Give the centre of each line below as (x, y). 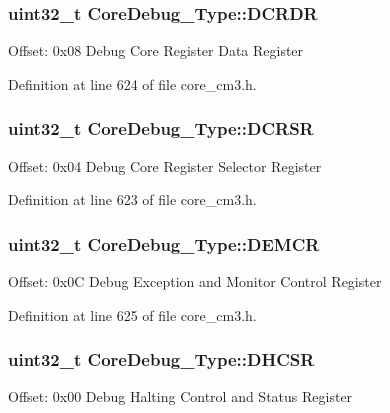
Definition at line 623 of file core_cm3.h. (132, 199)
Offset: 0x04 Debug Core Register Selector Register (165, 165)
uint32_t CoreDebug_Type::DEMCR (164, 243)
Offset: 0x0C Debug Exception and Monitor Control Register (195, 281)
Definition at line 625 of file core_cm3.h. (132, 314)
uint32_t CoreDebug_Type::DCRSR (161, 128)
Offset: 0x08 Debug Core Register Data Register (156, 50)
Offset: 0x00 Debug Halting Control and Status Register (180, 396)
